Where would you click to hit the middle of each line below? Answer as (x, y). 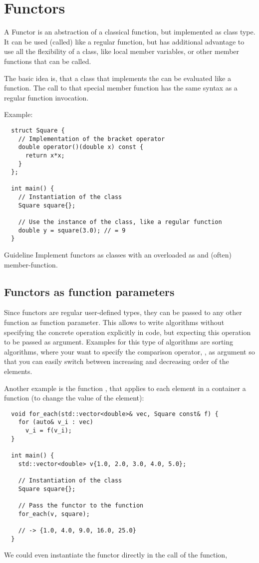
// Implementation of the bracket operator (92, 139)
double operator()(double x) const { (81, 147)
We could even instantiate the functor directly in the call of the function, (116, 555)
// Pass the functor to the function (81, 506)
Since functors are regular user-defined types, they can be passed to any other (123, 312)
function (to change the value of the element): (74, 398)
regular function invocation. (46, 97)
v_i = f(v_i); (49, 431)
